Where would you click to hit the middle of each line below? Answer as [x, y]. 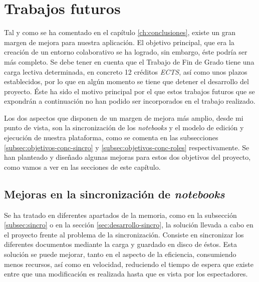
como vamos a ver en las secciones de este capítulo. [82, 167]
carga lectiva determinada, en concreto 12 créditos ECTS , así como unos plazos [126, 71]
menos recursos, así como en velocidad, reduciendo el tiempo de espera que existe [129, 264]
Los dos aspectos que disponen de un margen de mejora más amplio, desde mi [124, 117]
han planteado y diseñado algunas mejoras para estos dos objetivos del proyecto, [127, 157]
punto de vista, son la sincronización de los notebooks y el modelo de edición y [124, 127]
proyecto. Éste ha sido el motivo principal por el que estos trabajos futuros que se [129, 91]
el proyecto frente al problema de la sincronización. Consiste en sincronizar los [124, 234]
